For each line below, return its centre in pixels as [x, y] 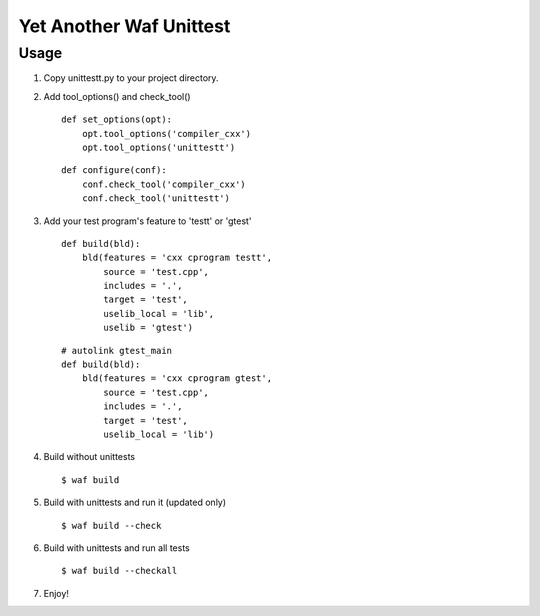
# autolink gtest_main [117, 350]
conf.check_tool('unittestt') [155, 198]
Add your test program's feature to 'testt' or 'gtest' [147, 221]
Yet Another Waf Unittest [124, 26]
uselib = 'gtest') [148, 328]
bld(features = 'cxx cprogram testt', [177, 258]
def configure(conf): [114, 170]
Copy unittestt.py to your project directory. [131, 78]
